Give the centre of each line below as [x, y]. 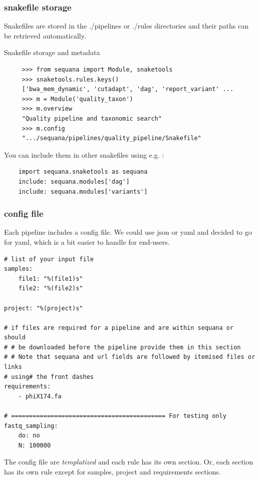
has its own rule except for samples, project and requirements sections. [112, 471]
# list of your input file [49, 259]
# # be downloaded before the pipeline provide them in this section [122, 347]
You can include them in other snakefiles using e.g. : [84, 154]
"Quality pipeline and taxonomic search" [92, 118]
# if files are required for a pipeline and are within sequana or [119, 328]
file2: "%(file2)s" [51, 289]
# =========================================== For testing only [115, 416]
